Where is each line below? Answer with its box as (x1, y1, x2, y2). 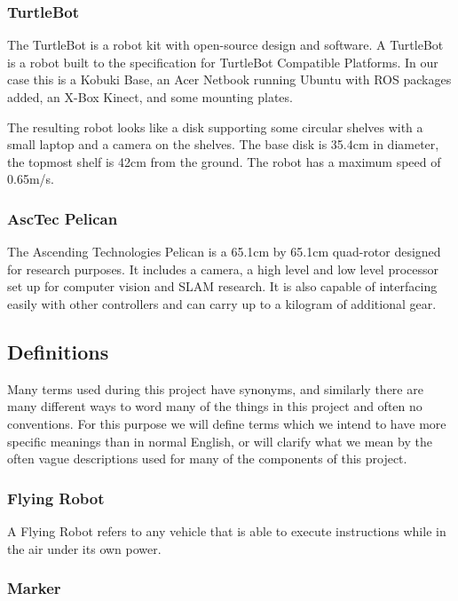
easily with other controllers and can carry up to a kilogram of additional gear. (7, 294, 437, 312)
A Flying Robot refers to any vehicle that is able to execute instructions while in (7, 521, 446, 540)
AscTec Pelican (7, 207, 118, 229)
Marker (7, 577, 61, 599)
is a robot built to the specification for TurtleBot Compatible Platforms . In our (7, 52, 438, 71)
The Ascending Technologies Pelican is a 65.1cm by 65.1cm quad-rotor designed (7, 242, 441, 261)
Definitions (7, 337, 109, 365)
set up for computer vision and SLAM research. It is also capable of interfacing (7, 277, 438, 296)
